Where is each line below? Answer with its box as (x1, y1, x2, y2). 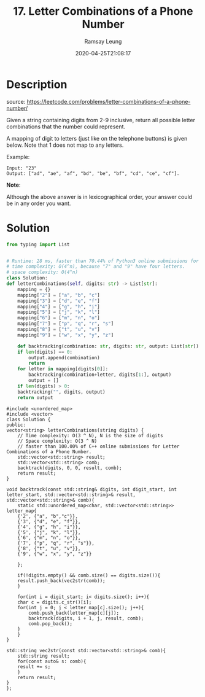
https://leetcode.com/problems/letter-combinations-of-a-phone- (26, 98, 191, 105)
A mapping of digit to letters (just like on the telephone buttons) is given (6, 134, 188, 142)
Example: (6, 153, 30, 160)
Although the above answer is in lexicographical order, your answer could (6, 193, 192, 200)
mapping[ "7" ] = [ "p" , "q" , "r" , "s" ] (17, 321, 114, 327)
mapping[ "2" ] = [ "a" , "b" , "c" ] (17, 292, 100, 298)
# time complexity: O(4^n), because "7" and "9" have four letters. (6, 263, 185, 270)
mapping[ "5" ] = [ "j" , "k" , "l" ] (17, 309, 100, 316)
